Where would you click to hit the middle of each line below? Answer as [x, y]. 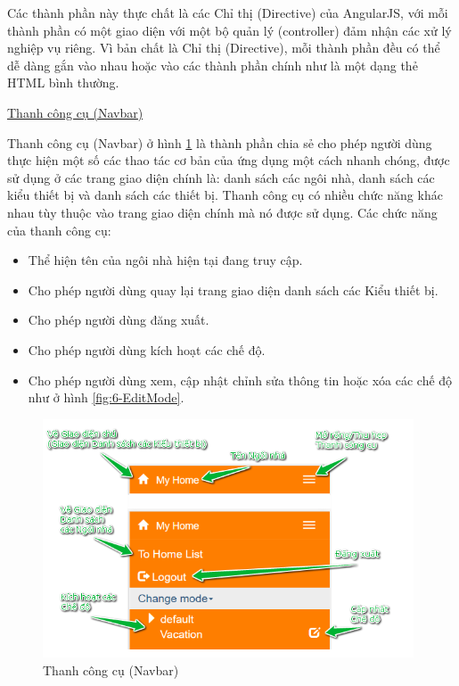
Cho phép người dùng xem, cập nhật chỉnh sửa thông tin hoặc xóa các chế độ [240, 380]
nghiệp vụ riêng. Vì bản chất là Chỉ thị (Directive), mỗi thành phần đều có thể [224, 48]
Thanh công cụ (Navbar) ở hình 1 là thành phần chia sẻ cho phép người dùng [220, 142]
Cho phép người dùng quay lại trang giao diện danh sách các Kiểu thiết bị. [233, 289]
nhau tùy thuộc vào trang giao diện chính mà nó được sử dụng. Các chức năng [222, 212]
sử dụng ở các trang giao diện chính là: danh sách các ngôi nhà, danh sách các [221, 177]
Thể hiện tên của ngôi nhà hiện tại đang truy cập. [165, 260]
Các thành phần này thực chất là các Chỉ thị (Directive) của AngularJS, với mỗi [228, 12]
